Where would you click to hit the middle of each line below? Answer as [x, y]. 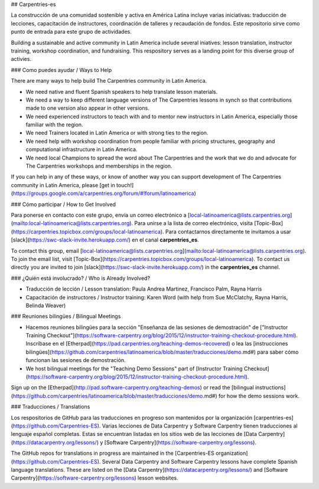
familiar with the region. [54, 125]
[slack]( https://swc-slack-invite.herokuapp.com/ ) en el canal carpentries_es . [105, 240]
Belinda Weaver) [46, 305]
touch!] [125, 185]
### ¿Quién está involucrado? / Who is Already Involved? [81, 278]
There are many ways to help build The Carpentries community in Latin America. [109, 81]
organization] [232, 453]
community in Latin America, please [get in [63, 185]
